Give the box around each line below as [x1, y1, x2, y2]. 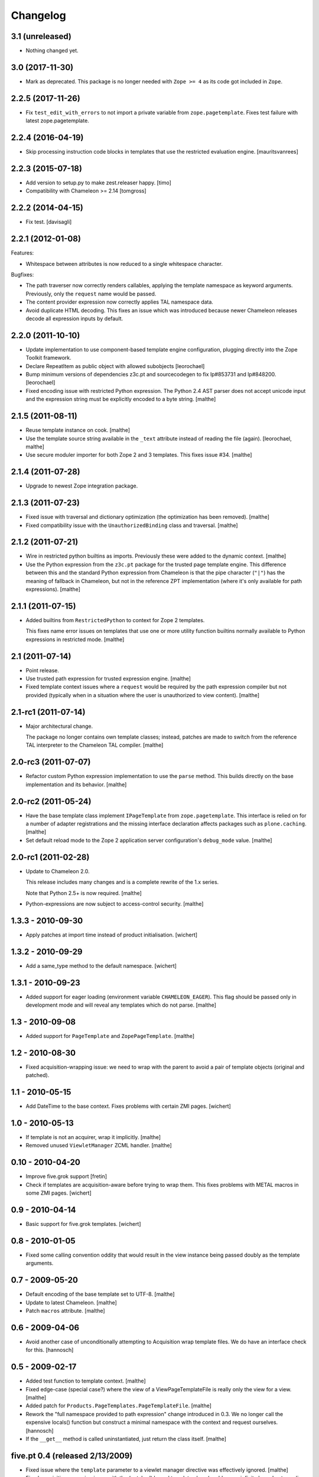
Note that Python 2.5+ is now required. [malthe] [25, 889, 142, 896]
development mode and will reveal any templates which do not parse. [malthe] [25, 1001, 217, 1008]
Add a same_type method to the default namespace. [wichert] [25, 962, 177, 969]
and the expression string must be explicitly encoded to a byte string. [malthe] [25, 396, 216, 403]
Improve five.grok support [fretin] [25, 1173, 108, 1180]
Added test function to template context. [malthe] [25, 1377, 146, 1385]
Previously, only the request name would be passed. [25, 290, 157, 297]
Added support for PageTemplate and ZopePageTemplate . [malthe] [25, 1032, 195, 1039]
